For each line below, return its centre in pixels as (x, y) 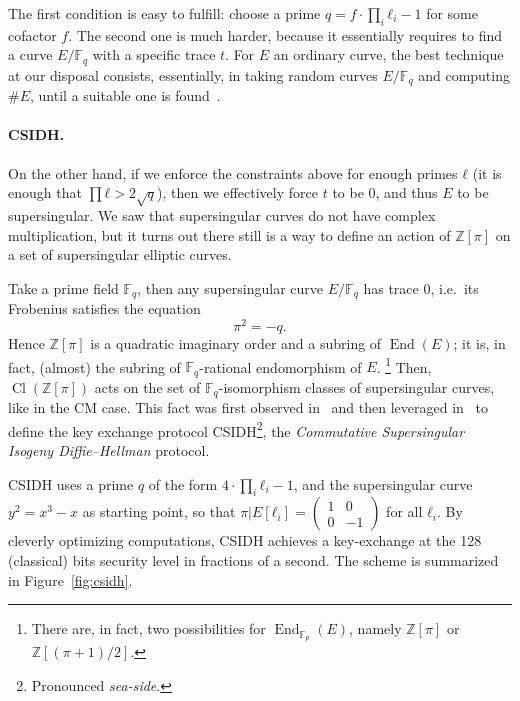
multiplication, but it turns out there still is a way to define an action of (229, 234)
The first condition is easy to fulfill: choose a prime (164, 13)
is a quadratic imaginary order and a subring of (236, 342)
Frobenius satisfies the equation (104, 308)
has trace (391, 287)
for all (404, 511)
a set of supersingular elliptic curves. (120, 254)
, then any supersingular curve (230, 287)
